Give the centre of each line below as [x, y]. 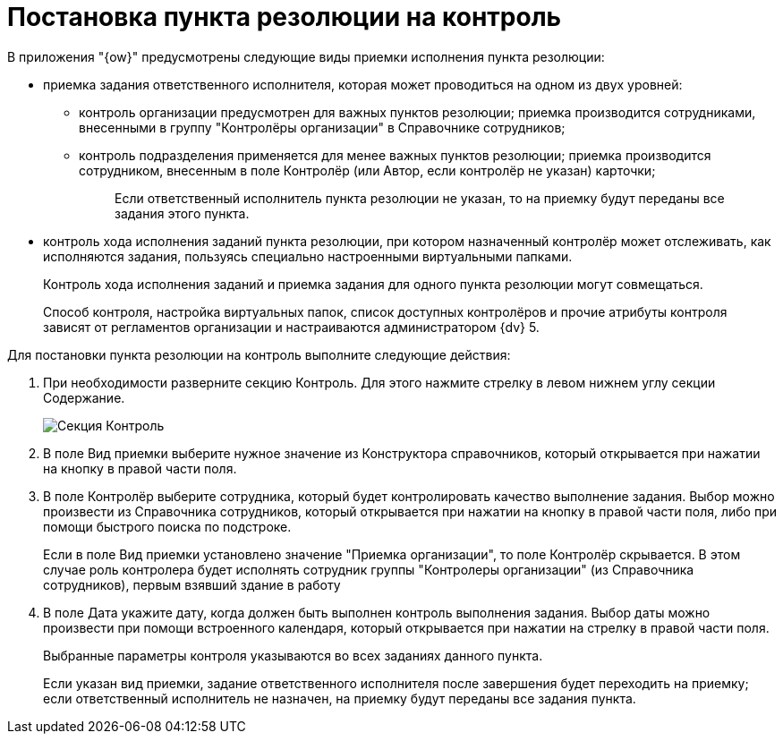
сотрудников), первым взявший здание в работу [192, 584]
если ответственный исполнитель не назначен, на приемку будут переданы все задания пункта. [340, 698]
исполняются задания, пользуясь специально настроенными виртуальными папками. [308, 256]
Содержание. [84, 397]
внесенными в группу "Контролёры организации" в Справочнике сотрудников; [322, 127]
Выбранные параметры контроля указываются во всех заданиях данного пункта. [293, 655]
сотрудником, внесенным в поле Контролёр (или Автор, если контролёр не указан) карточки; [367, 170]
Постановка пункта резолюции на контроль [285, 17]
